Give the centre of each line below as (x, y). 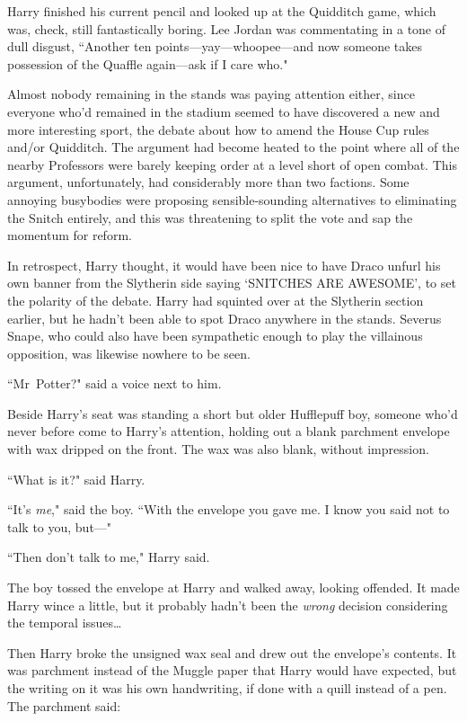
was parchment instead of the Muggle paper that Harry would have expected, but (232, 670)
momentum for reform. (70, 235)
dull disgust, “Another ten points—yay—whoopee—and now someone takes (215, 46)
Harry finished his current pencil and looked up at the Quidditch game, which (222, 11)
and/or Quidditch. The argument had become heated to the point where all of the (233, 147)
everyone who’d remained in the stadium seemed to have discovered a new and (224, 111)
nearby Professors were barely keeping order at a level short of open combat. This (232, 164)
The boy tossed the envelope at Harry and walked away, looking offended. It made (233, 587)
